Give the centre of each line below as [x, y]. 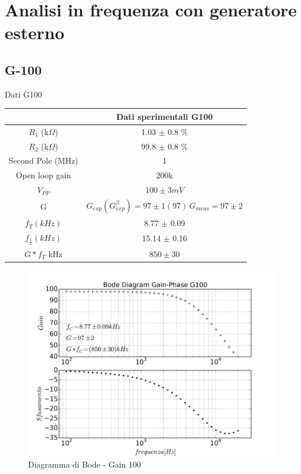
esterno [35, 32]
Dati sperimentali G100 [165, 116]
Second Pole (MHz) [44, 160]
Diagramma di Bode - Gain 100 [85, 464]
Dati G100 [23, 94]
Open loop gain [44, 175]
